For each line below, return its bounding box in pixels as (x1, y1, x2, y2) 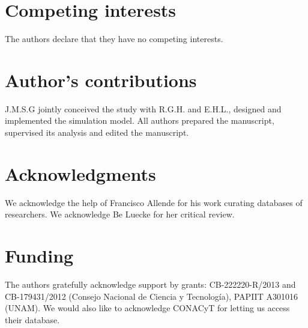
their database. (5, 313, 60, 326)
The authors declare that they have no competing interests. (5, 32, 223, 45)
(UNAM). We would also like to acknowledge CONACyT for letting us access (5, 302, 290, 314)
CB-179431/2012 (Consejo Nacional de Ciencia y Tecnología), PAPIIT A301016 (5, 290, 298, 302)
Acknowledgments (5, 161, 156, 186)
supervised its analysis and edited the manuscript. (5, 126, 189, 139)
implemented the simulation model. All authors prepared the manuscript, (5, 114, 274, 127)
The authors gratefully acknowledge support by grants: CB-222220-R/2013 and (5, 278, 296, 291)
